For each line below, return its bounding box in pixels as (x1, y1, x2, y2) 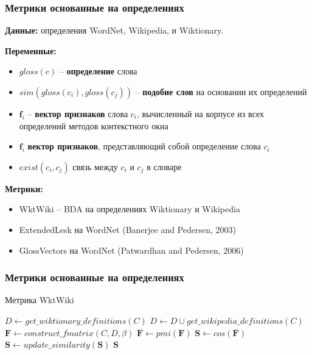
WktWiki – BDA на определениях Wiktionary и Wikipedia (19, 203, 240, 215)
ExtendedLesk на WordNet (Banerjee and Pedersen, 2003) (19, 223, 236, 235)
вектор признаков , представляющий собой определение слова (27, 140, 261, 152)
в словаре (147, 160, 182, 173)
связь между (72, 160, 118, 173)
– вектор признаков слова (27, 107, 128, 120)
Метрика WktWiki (5, 293, 74, 306)
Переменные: (5, 44, 57, 57)
